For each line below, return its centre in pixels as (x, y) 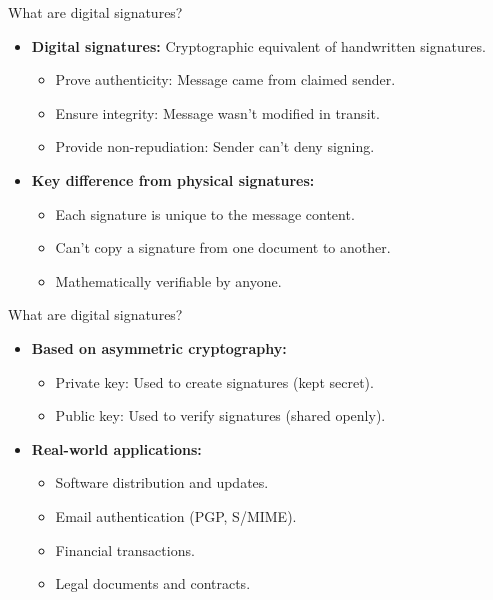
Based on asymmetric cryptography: (159, 347)
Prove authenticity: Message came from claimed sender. (225, 79)
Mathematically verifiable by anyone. (168, 280)
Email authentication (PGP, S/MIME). (176, 515)
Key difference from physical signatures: (173, 179)
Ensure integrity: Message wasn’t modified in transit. (217, 112)
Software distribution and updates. (162, 482)
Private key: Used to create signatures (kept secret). (214, 381)
